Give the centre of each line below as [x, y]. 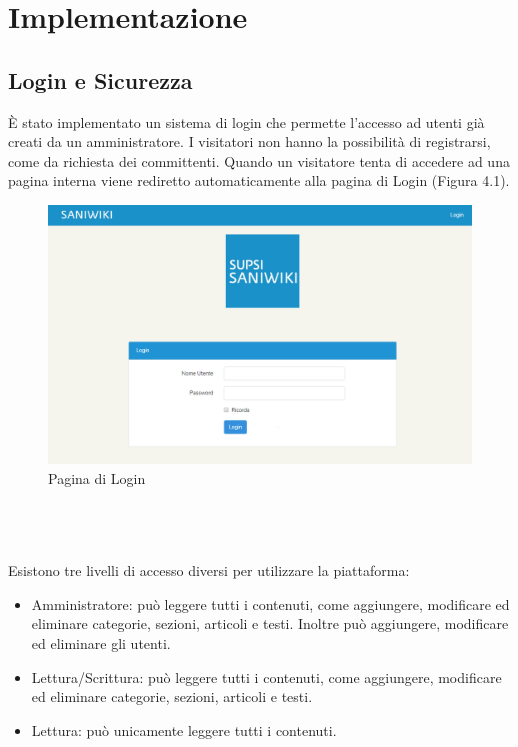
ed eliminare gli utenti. [101, 642]
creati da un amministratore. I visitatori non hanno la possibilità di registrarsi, [249, 141]
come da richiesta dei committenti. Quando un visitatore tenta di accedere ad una [259, 160]
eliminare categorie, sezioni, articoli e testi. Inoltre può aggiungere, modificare [270, 623]
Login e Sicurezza [100, 79]
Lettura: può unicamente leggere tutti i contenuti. [184, 729]
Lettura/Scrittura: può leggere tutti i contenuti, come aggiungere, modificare [266, 676]
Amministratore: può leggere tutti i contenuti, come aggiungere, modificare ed [270, 603]
